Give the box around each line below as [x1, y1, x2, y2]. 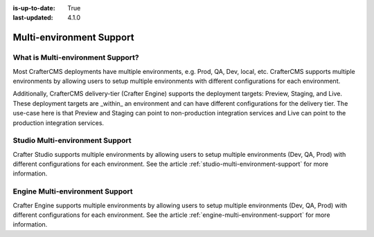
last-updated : [12, 14, 53, 22]
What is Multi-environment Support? [12, 53, 139, 62]
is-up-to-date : [12, 4, 55, 12]
